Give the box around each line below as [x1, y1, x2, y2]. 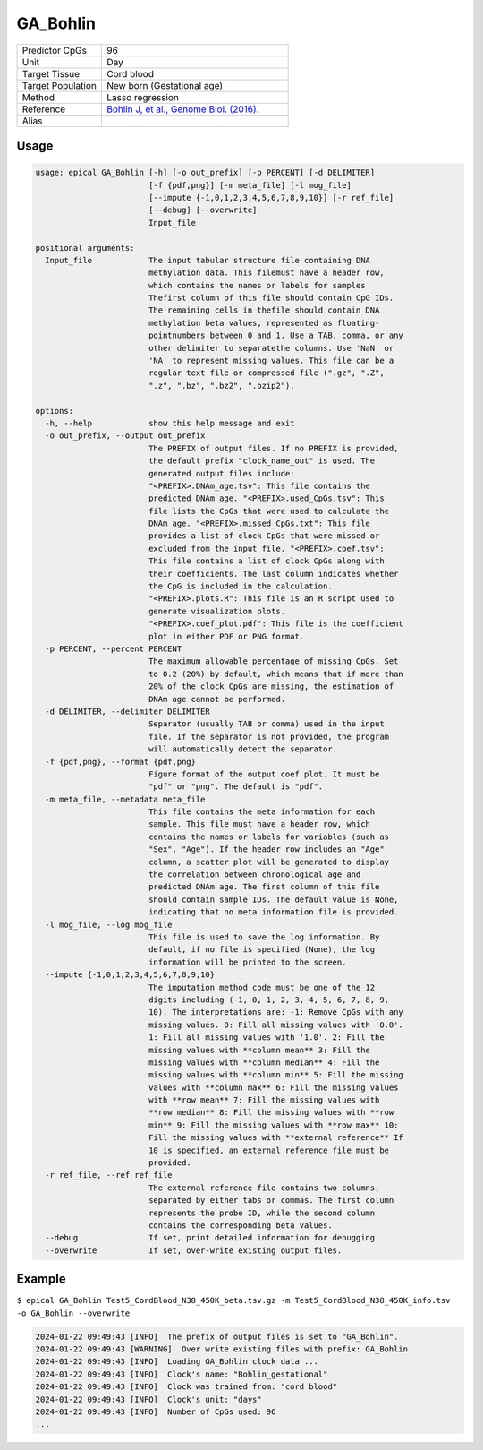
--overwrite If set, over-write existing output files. [45, 1245, 343, 1256]
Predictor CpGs [21, 44, 87, 56]
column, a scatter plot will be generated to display [148, 856, 389, 867]
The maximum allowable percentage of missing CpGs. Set [148, 656, 399, 666]
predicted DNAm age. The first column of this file [148, 882, 380, 892]
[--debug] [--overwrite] [148, 205, 258, 215]
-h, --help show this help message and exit [45, 417, 295, 428]
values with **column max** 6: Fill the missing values [148, 1082, 399, 1093]
